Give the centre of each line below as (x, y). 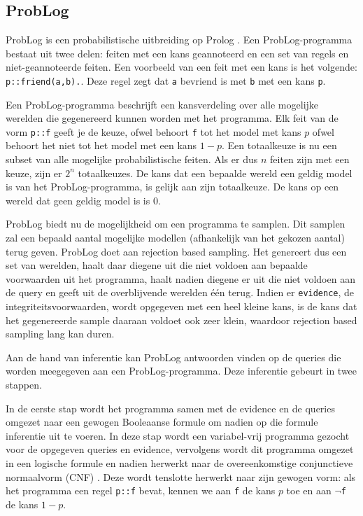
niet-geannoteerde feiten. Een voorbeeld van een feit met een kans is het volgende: (181, 67)
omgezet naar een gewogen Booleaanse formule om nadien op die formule (162, 422)
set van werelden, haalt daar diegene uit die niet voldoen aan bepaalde (157, 265)
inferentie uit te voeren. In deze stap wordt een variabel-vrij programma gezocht (178, 435)
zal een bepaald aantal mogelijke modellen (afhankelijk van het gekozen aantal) (175, 238)
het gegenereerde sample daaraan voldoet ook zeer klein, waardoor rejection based (181, 320)
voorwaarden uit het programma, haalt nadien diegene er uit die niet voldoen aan (180, 278)
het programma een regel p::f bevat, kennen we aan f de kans (141, 490)
